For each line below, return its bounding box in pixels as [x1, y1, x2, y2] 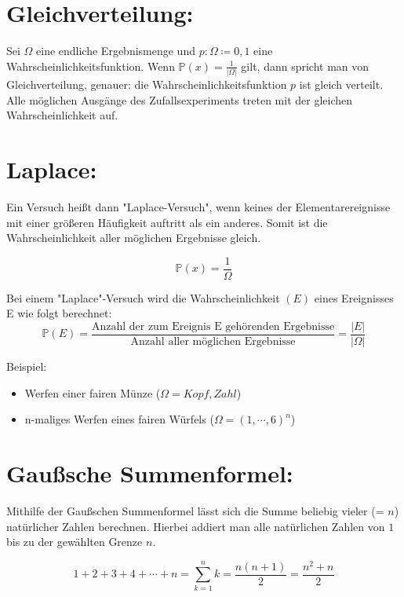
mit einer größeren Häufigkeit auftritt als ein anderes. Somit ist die [6, 214, 328, 230]
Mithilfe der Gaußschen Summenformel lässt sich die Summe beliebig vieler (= [6, 502, 384, 518]
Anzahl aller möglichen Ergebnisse [130, 336, 296, 348]
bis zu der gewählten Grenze [6, 533, 143, 550]
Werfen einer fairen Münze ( [24, 384, 161, 401]
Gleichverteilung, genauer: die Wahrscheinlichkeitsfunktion [6, 76, 287, 93]
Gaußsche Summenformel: [6, 457, 293, 489]
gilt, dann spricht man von [241, 57, 369, 74]
